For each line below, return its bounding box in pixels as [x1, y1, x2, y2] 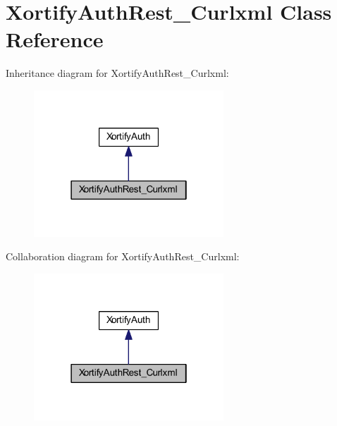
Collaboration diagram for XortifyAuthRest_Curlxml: [6, 249, 240, 264]
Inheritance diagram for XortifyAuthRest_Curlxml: [6, 66, 229, 80]
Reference [6, 25, 104, 54]
